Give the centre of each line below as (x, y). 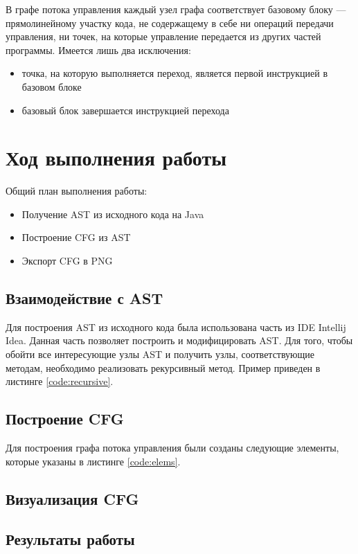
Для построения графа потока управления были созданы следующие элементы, (172, 448)
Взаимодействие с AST (84, 298)
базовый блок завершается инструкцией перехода (125, 110)
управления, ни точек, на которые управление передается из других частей (163, 36)
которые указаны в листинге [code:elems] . (93, 461)
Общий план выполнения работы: (77, 191)
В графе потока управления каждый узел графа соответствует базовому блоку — (176, 9)
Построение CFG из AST (76, 237)
